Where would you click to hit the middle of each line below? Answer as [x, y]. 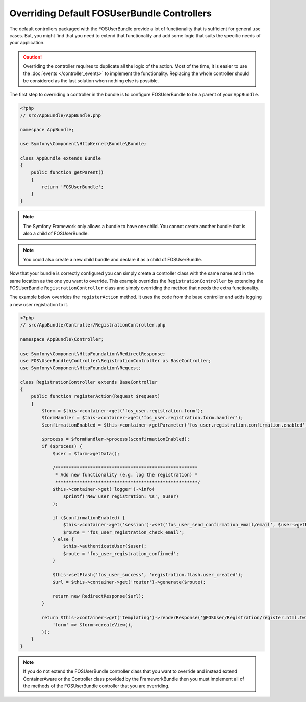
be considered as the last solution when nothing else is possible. [91, 80]
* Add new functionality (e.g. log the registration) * [126, 475]
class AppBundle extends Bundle [61, 158]
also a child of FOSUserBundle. [56, 233]
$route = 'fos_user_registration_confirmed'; [121, 553]
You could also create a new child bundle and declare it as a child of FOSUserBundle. [113, 259]
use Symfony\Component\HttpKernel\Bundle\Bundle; [83, 144]
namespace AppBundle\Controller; [62, 339]
